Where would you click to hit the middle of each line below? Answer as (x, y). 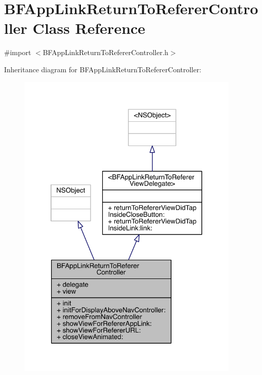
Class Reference (89, 28)
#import (18, 52)
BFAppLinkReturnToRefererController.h (105, 52)
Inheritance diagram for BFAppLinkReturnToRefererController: (103, 69)
